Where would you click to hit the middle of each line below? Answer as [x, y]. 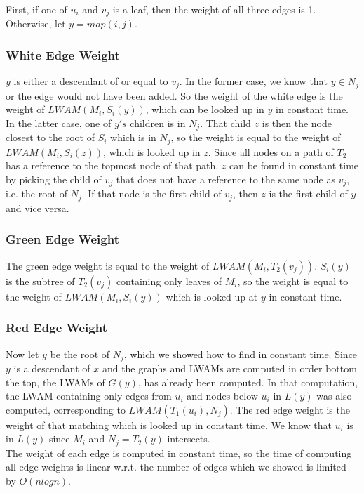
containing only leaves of [169, 281]
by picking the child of [54, 179]
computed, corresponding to [66, 409]
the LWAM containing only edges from [89, 396]
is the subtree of [40, 281]
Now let [22, 354]
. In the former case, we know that [254, 81]
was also [334, 396]
